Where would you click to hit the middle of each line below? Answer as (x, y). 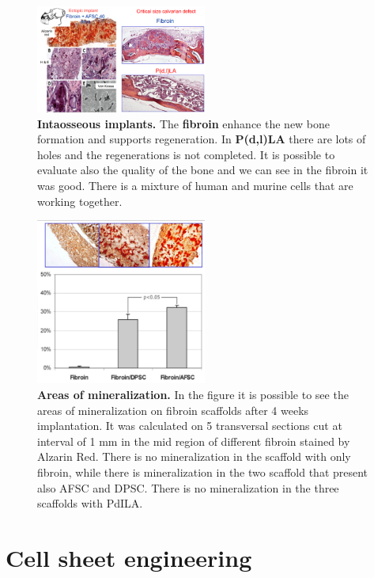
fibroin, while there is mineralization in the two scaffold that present (203, 472)
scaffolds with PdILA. (90, 503)
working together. (80, 201)
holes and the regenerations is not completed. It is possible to (186, 154)
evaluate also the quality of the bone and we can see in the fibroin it (203, 170)
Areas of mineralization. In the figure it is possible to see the (193, 394)
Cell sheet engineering (129, 557)
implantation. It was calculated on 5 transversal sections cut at (190, 426)
